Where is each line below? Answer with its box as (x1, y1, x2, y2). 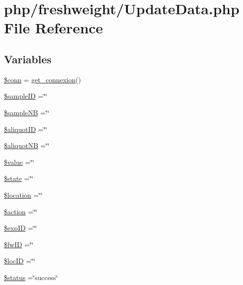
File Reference (4, 18, 103, 38)
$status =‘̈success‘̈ (4, 272, 58, 282)
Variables (4, 51, 52, 66)
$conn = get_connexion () (4, 74, 81, 84)
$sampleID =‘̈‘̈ (4, 91, 48, 101)
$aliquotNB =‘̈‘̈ (4, 140, 50, 151)
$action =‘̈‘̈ (4, 206, 37, 216)
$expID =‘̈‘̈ (4, 223, 37, 233)
